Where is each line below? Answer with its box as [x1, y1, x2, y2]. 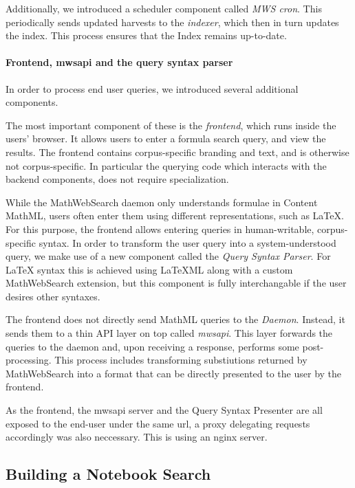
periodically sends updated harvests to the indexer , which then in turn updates [6, 14, 339, 29]
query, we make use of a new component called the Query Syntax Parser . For [6, 249, 331, 263]
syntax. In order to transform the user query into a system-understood [39, 235, 336, 249]
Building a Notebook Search [6, 463, 211, 485]
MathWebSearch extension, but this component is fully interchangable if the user [6, 276, 347, 290]
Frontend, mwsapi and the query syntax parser [6, 55, 233, 69]
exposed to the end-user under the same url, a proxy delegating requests [6, 416, 310, 430]
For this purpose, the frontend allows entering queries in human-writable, [6, 221, 314, 236]
